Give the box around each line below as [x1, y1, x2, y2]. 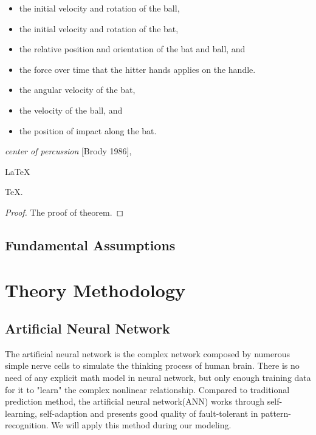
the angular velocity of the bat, [19, 83, 136, 96]
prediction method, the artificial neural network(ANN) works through [5, 395, 264, 408]
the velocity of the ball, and [19, 103, 123, 116]
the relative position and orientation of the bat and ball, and [19, 43, 246, 55]
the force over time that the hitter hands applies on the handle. [19, 63, 256, 75]
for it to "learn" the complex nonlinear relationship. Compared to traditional [5, 383, 290, 396]
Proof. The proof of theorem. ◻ [5, 205, 124, 218]
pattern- [261, 406, 292, 419]
